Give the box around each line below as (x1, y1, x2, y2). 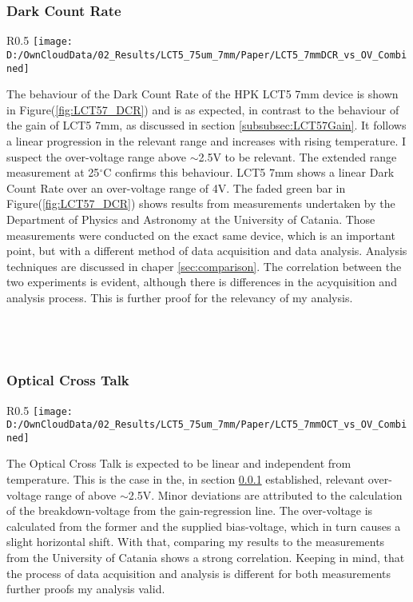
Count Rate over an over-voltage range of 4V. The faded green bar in (6, 179, 346, 196)
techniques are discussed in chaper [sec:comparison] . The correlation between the (6, 257, 402, 274)
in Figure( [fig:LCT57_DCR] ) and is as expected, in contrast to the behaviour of (6, 101, 399, 118)
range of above (45, 486, 117, 503)
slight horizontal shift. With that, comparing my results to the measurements (6, 533, 385, 550)
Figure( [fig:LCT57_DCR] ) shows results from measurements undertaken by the (6, 195, 395, 212)
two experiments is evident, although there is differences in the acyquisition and (6, 273, 397, 290)
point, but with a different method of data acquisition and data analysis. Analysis (6, 242, 407, 259)
